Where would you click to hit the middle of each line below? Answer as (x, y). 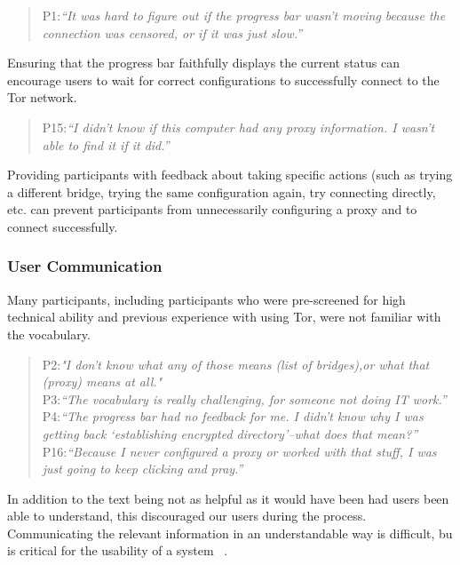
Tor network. (42, 97)
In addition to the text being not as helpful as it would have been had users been (228, 498)
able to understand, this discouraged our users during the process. (187, 516)
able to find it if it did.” (106, 144)
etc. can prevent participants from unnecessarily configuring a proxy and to (212, 209)
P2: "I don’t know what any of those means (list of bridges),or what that (236, 364)
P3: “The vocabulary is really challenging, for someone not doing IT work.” (244, 398)
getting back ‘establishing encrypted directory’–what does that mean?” (230, 433)
